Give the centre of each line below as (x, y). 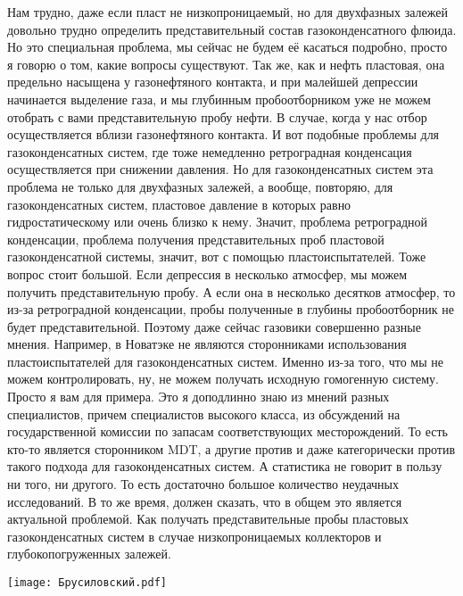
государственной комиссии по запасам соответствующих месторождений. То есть (227, 431)
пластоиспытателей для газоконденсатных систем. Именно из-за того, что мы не (225, 361)
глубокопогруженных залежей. (89, 554)
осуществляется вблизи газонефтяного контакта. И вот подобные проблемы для (223, 134)
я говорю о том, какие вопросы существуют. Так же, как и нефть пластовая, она (226, 64)
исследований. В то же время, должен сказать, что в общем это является (205, 501)
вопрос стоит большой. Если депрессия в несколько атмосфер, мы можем (207, 273)
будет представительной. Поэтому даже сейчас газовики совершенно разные (214, 326)
